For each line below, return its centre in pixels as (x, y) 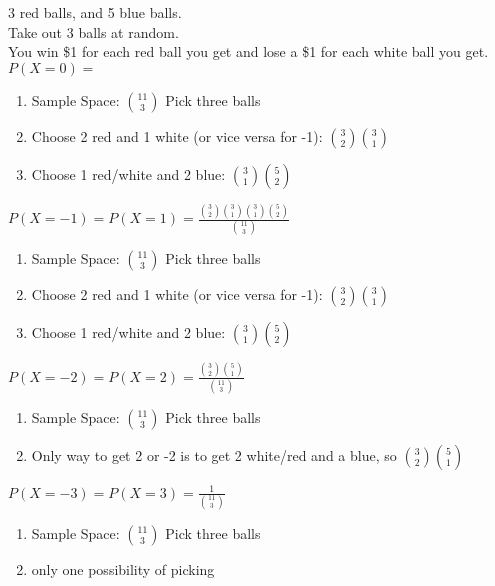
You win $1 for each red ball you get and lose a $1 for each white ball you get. (248, 51)
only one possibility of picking (123, 568)
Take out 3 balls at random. (93, 31)
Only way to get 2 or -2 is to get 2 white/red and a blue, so (214, 455)
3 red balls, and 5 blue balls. (95, 12)
